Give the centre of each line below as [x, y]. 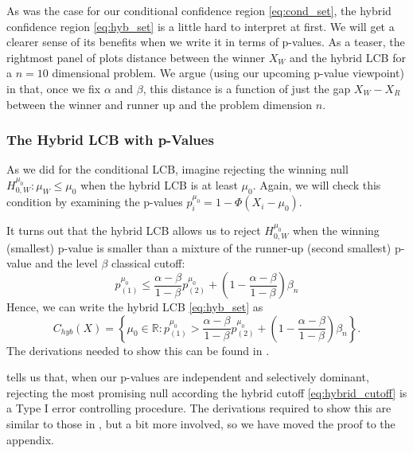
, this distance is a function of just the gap [247, 88]
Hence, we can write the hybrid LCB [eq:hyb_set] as [135, 307]
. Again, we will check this [317, 184]
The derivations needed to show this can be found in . [138, 350]
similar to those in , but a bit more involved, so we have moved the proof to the [201, 423]
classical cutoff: [148, 263]
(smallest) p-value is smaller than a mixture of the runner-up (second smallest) [199, 247]
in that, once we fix [54, 88]
